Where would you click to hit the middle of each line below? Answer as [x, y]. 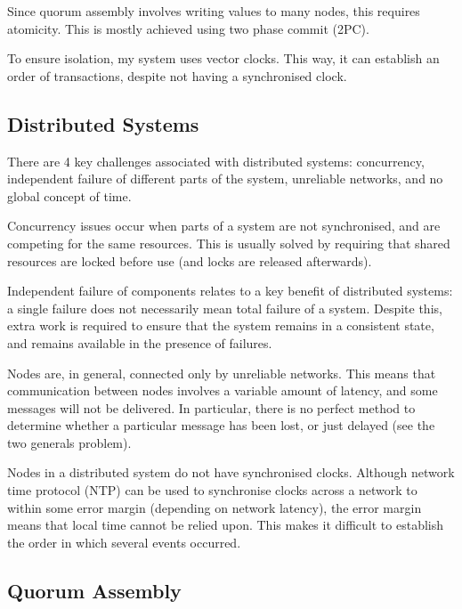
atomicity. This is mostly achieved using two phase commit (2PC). [188, 28]
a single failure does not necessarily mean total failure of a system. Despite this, [225, 308]
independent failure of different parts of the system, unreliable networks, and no [225, 179]
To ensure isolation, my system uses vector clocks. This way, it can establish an [223, 58]
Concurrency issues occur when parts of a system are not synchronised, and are [224, 226]
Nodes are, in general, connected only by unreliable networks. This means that [222, 373]
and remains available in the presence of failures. [140, 342]
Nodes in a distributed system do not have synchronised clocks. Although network [231, 472]
